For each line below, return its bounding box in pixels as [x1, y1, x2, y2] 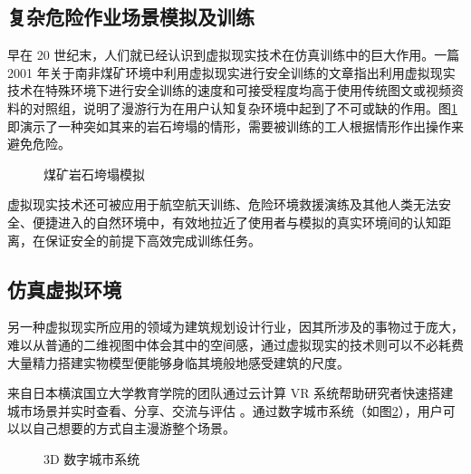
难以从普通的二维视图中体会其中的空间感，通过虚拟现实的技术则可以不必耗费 [7, 334, 464, 353]
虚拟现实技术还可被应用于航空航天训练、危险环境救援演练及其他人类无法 [7, 195, 438, 214]
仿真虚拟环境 [7, 275, 121, 303]
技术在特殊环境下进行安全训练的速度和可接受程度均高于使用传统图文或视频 [7, 81, 451, 100]
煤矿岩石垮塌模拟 [43, 164, 145, 183]
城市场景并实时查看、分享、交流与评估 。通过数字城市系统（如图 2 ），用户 [7, 401, 443, 420]
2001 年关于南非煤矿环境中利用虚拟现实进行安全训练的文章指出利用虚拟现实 [7, 63, 456, 82]
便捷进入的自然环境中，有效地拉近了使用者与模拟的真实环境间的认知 [32, 212, 438, 231]
